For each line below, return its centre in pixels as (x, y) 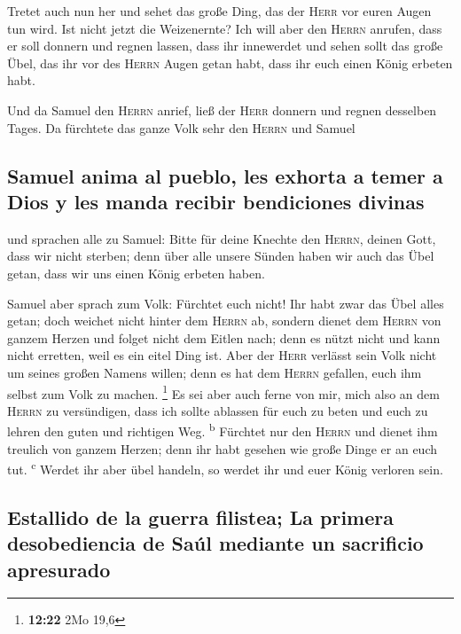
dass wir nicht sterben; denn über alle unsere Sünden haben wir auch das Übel (221, 256)
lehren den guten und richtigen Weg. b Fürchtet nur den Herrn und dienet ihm (223, 430)
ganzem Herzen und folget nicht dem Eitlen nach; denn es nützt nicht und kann (224, 337)
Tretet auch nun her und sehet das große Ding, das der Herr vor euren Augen (219, 11)
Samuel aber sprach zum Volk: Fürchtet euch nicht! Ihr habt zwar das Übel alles (226, 303)
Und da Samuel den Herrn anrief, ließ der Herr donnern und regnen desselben (222, 110)
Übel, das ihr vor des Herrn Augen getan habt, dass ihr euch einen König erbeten (230, 63)
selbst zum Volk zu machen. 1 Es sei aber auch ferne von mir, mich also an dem (223, 392)
